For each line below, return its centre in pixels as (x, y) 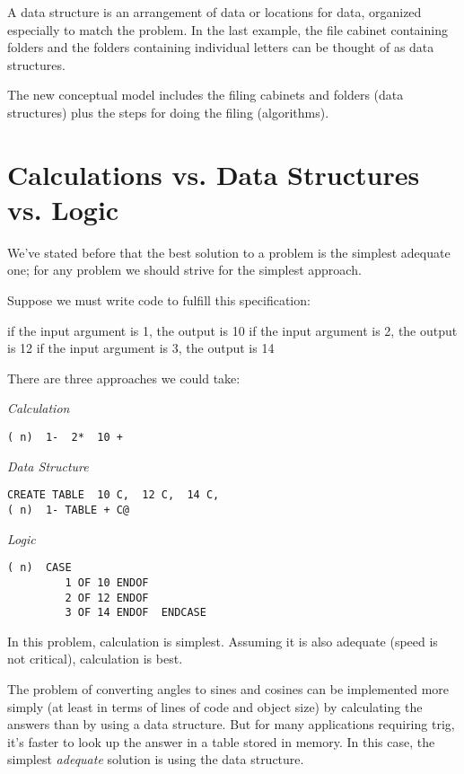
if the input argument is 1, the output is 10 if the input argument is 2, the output (232, 330)
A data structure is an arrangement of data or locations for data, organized (214, 12)
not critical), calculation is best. (95, 659)
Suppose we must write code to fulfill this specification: (159, 300)
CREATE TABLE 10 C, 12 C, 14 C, (114, 495)
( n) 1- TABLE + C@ (69, 510)
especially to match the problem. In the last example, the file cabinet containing (228, 29)
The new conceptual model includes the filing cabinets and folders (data (206, 95)
